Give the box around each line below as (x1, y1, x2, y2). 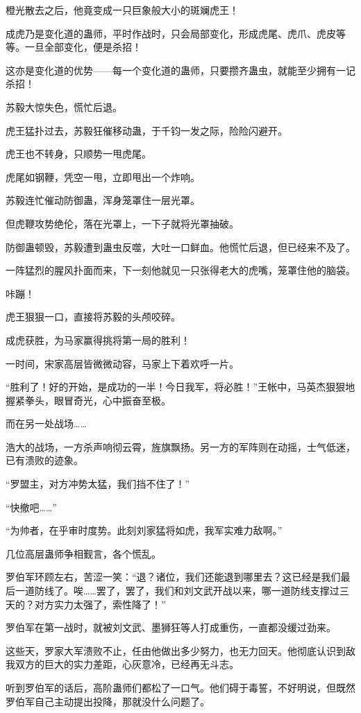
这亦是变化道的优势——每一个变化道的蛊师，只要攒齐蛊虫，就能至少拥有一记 (6, 62, 355, 77)
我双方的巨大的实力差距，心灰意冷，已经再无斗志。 (6, 657, 239, 671)
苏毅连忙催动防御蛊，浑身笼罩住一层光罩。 (6, 193, 200, 207)
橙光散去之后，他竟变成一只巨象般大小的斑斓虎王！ (6, 3, 239, 17)
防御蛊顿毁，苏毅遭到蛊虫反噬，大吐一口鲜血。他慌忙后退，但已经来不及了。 (6, 239, 355, 254)
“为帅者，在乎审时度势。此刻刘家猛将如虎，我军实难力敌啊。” (6, 523, 283, 538)
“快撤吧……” (6, 499, 57, 514)
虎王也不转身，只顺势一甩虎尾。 (6, 146, 151, 161)
